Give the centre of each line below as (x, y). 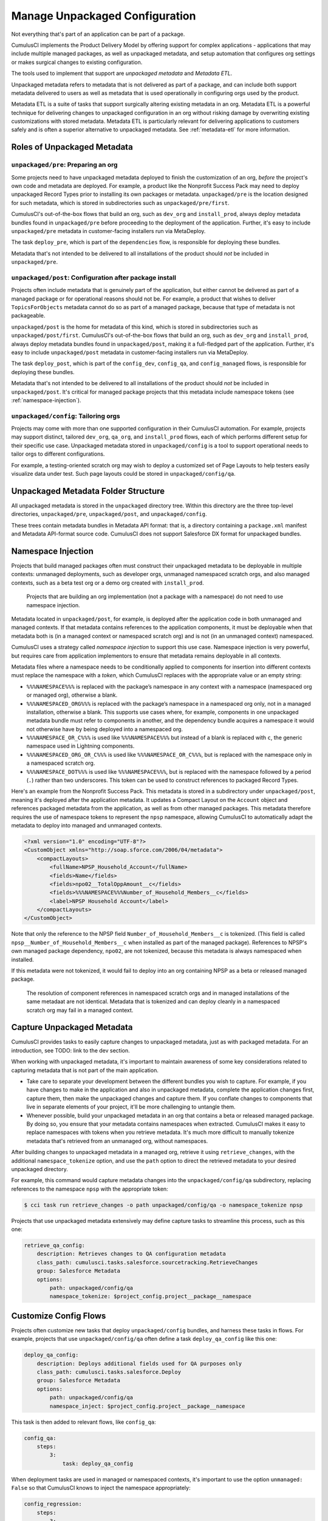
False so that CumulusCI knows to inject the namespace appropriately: (101, 1488)
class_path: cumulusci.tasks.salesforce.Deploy (109, 1372)
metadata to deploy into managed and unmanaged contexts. (87, 825)
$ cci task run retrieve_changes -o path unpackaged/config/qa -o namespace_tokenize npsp (163, 1205)
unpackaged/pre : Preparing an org (64, 165)
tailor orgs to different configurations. (58, 454)
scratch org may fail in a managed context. (80, 1010)
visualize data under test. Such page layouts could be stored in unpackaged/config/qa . (124, 474)
